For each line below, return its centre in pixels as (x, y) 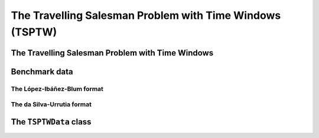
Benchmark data (42, 72)
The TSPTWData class (51, 122)
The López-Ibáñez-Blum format (57, 88)
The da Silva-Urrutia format (51, 104)
